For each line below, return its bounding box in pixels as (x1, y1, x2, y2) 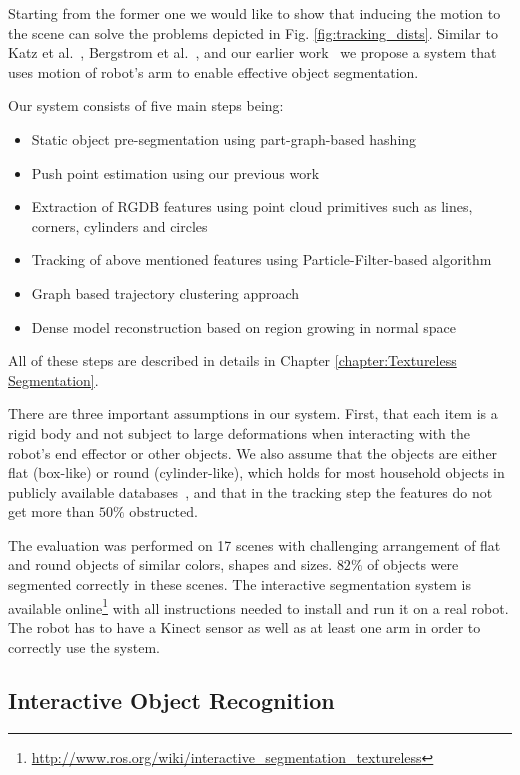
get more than (8, 501, 95, 522)
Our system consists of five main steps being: (8, 95, 284, 116)
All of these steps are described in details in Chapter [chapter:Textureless (8, 350, 457, 371)
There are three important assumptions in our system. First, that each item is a (8, 403, 498, 424)
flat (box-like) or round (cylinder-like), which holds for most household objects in (8, 462, 505, 483)
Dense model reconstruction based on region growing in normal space (31, 316, 456, 337)
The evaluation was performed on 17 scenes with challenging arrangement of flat (8, 534, 501, 555)
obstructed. (129, 501, 198, 522)
